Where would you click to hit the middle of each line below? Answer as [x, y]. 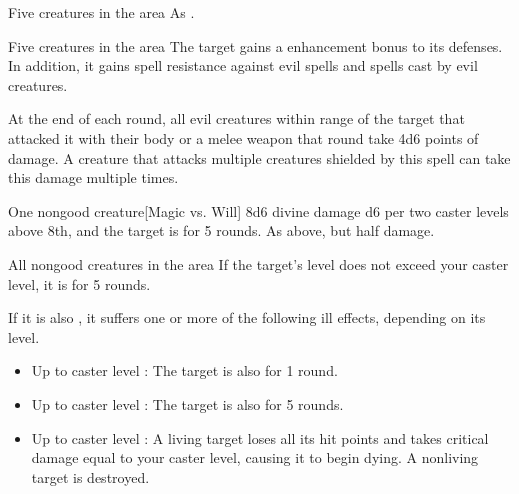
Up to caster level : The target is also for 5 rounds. [187, 403]
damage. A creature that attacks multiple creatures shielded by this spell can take [259, 157]
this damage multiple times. [93, 177]
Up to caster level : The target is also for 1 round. [184, 370]
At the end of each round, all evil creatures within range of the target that [236, 118]
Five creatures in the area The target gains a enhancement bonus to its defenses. [255, 45]
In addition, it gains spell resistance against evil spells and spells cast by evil [243, 65]
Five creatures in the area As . [101, 12]
